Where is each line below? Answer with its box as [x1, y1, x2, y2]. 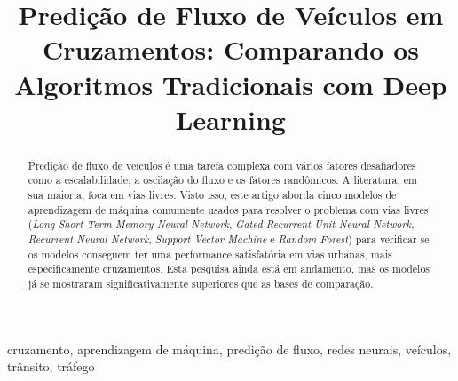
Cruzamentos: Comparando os [42, 31, 420, 67]
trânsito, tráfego [7, 357, 95, 376]
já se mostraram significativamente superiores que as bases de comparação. [28, 275, 374, 290]
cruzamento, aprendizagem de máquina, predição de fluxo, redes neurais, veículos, [7, 339, 452, 358]
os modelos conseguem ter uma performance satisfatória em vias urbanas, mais [28, 246, 392, 261]
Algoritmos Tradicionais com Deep [14, 66, 447, 102]
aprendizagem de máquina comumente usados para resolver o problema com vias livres [28, 202, 429, 217]
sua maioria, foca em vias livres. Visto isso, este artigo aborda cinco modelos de [28, 187, 397, 202]
